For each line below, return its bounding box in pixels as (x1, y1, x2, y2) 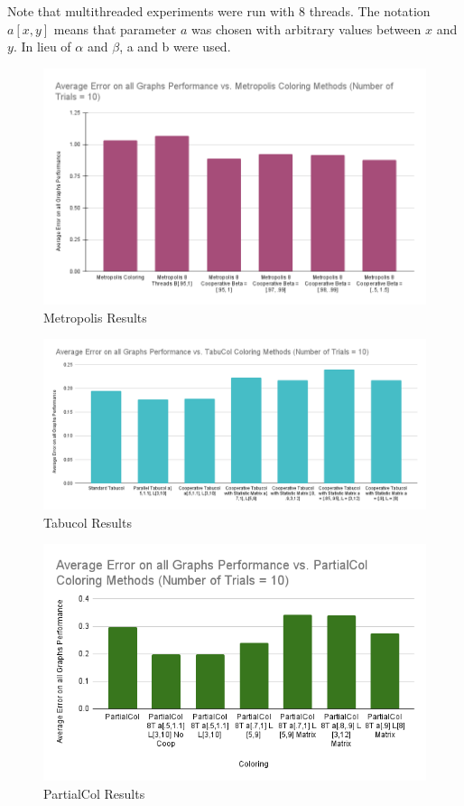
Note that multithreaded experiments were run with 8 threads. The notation (7, 2, 431, 20)
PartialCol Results (43, 784, 145, 803)
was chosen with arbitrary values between (191, 19, 422, 38)
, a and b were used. (119, 37, 231, 56)
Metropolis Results (43, 307, 147, 326)
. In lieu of (13, 37, 71, 56)
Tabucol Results (43, 512, 132, 531)
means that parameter (53, 19, 177, 38)
